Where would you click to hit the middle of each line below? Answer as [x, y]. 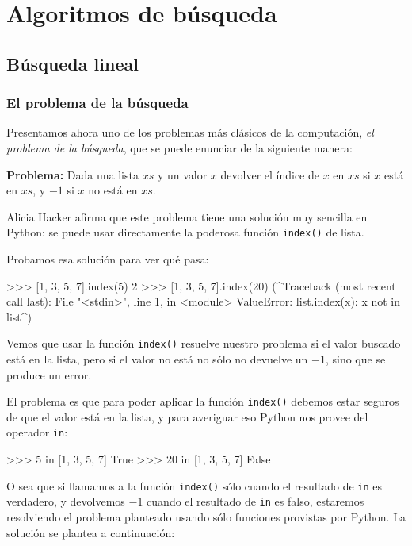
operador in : [37, 432]
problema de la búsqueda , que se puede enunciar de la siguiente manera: [179, 147]
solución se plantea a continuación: [91, 532]
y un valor [182, 174]
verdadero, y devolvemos [66, 501]
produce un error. [49, 374]
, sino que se [355, 359]
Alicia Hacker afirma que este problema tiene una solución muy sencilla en [187, 216]
